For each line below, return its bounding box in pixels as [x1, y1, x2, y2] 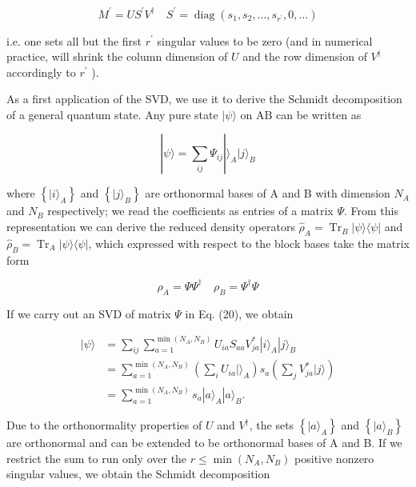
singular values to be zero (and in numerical [157, 32, 373, 49]
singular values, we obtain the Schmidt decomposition [6, 465, 270, 482]
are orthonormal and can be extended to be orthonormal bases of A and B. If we [6, 434, 402, 451]
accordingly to [6, 63, 76, 80]
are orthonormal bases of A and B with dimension [145, 185, 390, 202]
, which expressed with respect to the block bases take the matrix [88, 234, 410, 251]
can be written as [276, 106, 362, 122]
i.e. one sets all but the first [6, 32, 142, 49]
